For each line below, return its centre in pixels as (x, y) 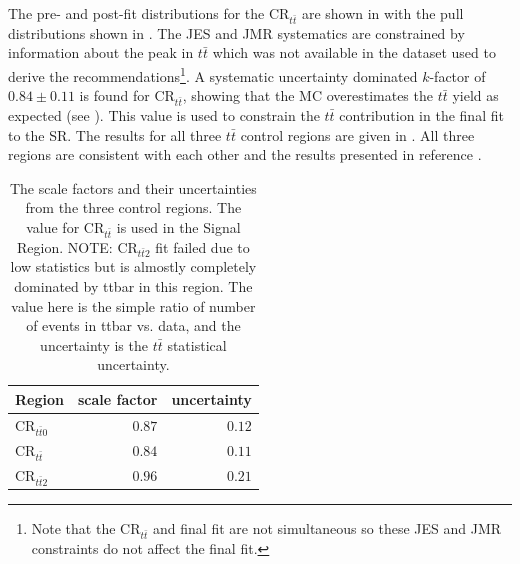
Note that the (73, 528)
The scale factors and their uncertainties (133, 187)
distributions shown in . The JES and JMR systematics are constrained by (236, 32)
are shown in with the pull (382, 13)
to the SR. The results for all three (115, 134)
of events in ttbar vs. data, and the (133, 325)
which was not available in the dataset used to (354, 52)
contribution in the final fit (421, 114)
